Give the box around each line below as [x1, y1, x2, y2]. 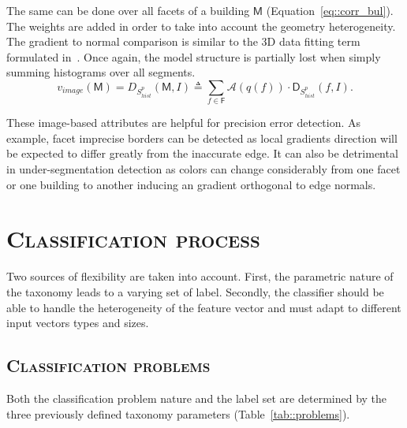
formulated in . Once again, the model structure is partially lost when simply [6, 48, 381, 65]
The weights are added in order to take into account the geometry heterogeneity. [6, 17, 396, 34]
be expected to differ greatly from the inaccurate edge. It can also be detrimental [6, 145, 398, 162]
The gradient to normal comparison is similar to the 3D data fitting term [6, 33, 360, 50]
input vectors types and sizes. [6, 314, 149, 331]
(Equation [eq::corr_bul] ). [266, 2, 394, 18]
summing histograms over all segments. [6, 64, 196, 80]
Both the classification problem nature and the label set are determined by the [6, 389, 387, 406]
